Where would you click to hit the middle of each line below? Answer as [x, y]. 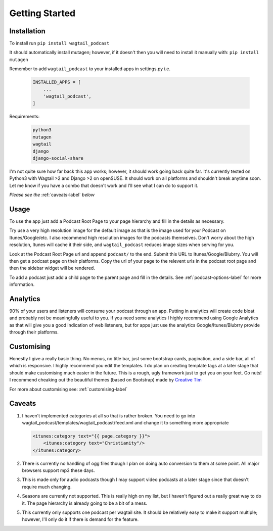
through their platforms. [34, 332]
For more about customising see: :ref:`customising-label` [69, 389]
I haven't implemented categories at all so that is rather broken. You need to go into [109, 416]
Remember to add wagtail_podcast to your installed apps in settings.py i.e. [90, 69]
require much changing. [47, 487]
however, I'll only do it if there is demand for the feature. [80, 519]
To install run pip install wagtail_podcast [59, 43]
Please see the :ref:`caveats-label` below [52, 195]
